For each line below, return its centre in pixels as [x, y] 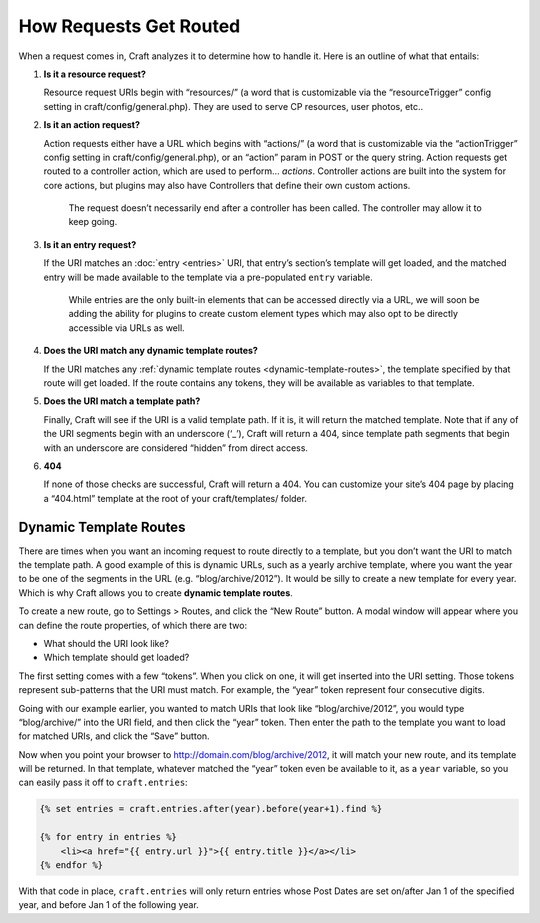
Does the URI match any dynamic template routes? [151, 351]
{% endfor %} [71, 865]
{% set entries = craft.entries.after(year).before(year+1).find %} [211, 809]
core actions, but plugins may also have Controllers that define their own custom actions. [227, 185]
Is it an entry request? [90, 244]
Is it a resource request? [95, 74]
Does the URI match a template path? [122, 401]
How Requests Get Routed [129, 26]
